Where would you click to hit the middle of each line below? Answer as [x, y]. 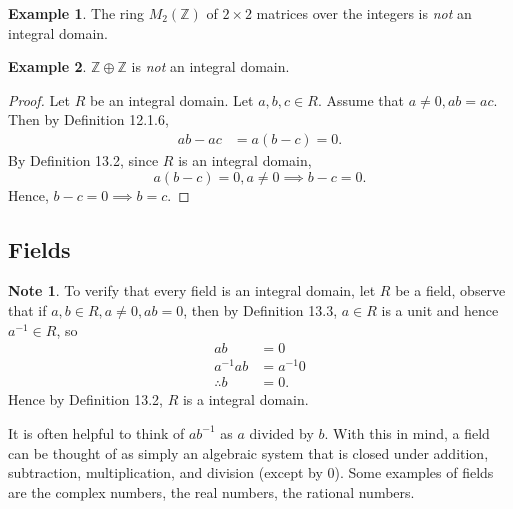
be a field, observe [450, 290]
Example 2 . [47, 66]
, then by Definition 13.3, [260, 309]
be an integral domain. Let [171, 99]
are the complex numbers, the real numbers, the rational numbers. [211, 491]
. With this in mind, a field [407, 432]
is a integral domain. [245, 399]
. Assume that [360, 99]
